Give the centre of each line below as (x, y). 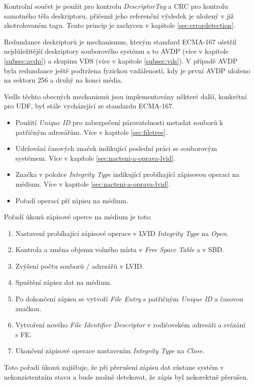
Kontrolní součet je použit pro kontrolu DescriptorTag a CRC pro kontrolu (116, 6)
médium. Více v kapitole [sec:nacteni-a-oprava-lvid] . (93, 183)
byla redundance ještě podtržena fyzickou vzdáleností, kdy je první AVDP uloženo (127, 70)
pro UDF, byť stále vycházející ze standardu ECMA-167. (89, 106)
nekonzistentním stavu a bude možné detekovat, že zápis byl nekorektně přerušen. (126, 376)
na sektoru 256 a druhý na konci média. (63, 80)
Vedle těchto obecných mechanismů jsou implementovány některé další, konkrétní (126, 96)
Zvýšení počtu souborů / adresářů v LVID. (80, 266)
